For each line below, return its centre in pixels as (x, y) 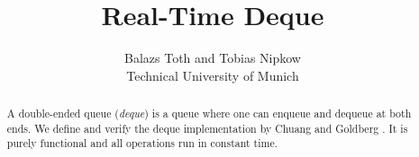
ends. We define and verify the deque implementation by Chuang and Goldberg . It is (207, 128)
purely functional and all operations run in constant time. (142, 143)
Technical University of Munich (213, 75)
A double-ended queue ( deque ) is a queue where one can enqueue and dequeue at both (209, 113)
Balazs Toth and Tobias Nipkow (213, 58)
